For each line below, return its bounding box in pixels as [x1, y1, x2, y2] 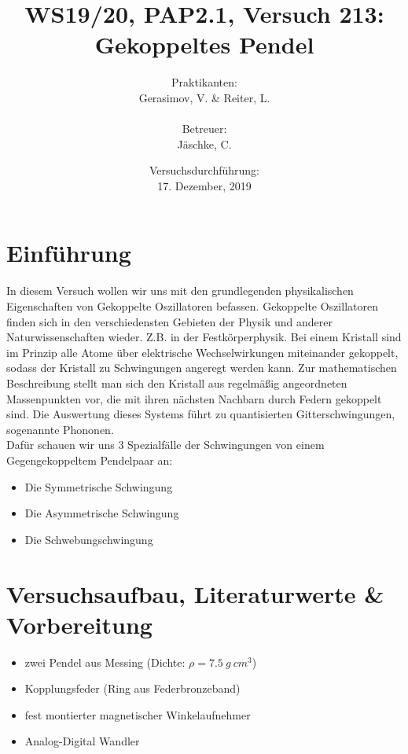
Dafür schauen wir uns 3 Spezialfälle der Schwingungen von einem [6, 436, 325, 453]
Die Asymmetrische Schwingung [24, 505, 179, 521]
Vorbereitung [6, 608, 153, 640]
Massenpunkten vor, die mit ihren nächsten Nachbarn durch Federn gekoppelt [6, 390, 382, 406]
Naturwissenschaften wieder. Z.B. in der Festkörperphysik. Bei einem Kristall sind [6, 329, 402, 345]
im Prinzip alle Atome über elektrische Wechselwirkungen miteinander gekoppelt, [6, 344, 399, 360]
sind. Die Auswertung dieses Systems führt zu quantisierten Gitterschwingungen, [6, 406, 395, 422]
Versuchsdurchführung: [149, 162, 259, 178]
